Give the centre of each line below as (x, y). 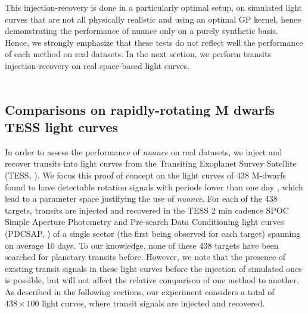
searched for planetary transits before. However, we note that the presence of (145, 257)
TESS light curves (61, 126)
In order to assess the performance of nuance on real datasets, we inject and (144, 151)
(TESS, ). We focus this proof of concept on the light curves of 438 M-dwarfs (145, 175)
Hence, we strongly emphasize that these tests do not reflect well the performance (154, 42)
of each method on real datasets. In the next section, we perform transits (138, 54)
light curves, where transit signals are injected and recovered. (153, 303)
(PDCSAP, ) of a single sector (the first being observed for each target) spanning (153, 233)
